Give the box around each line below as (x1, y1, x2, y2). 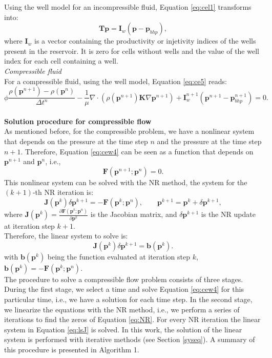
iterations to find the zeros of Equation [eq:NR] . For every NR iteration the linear (4, 314, 261, 325)
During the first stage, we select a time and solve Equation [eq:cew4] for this (4, 284, 244, 294)
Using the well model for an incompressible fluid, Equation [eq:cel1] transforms (4, 2, 252, 12)
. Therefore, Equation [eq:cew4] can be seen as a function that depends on (20, 146, 254, 156)
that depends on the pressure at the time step (4, 135, 148, 146)
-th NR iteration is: (32, 187, 94, 197)
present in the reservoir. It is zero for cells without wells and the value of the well (4, 45, 259, 56)
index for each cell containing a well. (4, 55, 118, 66)
